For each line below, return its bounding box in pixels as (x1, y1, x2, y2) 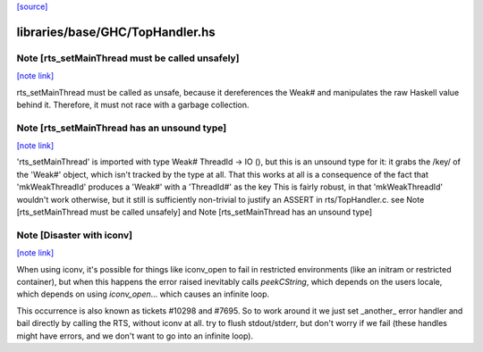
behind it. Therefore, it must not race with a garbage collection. (16, 99, 250, 110)
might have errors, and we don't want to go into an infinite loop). (16, 331, 254, 341)
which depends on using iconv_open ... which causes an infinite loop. (16, 289, 270, 299)
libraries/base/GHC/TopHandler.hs (16, 24, 216, 39)
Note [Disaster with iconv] (16, 229, 133, 241)
